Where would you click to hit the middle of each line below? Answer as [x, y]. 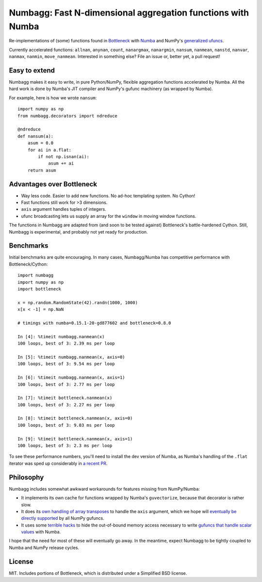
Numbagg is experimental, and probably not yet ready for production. [78, 232]
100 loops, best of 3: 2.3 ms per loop [65, 446]
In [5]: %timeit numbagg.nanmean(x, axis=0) [72, 357]
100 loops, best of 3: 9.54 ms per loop [66, 364]
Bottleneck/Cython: [28, 264]
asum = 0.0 [41, 143]
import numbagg [36, 275]
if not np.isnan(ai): [64, 156]
